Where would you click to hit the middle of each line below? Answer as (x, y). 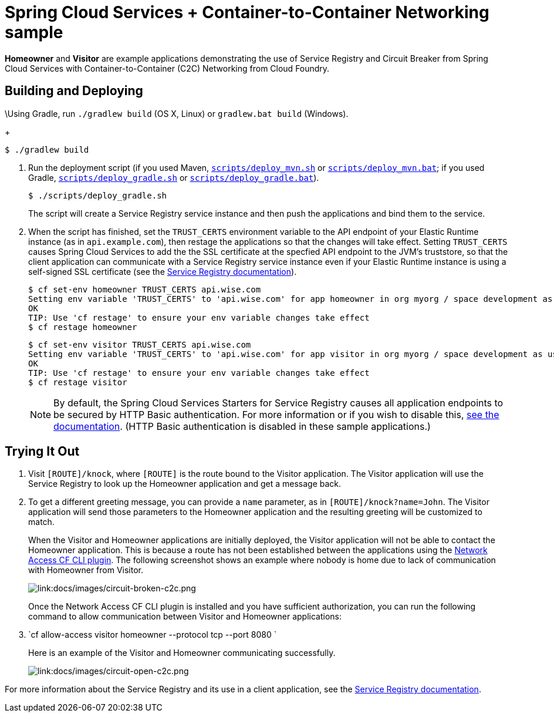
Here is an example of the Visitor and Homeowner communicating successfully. (182, 653)
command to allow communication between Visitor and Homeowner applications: (185, 617)
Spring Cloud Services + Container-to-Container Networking (247, 12)
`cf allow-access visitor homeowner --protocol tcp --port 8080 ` (153, 635)
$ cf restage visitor (78, 382)
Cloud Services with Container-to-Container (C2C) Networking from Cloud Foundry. (167, 68)
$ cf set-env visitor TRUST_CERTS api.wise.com (140, 344)
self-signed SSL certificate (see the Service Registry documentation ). (163, 271)
